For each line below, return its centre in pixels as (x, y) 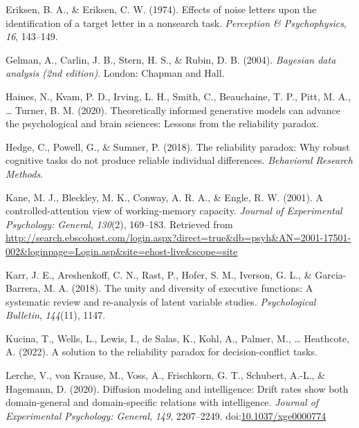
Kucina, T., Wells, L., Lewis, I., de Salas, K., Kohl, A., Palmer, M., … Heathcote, (178, 338)
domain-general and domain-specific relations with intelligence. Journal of (162, 402)
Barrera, (23, 288)
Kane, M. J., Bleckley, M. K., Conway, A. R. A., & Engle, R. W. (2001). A (165, 197)
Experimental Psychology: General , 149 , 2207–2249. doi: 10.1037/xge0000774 (166, 415)
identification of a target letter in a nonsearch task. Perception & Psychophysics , (176, 22)
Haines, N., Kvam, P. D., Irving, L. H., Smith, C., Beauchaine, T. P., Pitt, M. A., (178, 96)
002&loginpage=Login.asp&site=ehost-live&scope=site (122, 251)
